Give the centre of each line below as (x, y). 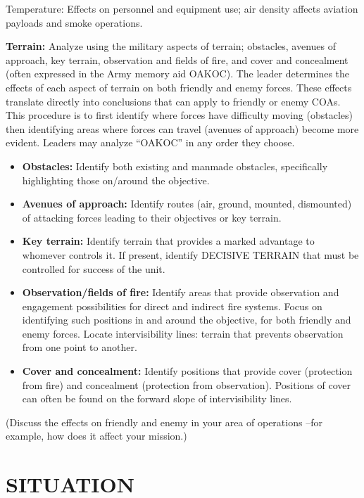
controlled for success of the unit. (94, 268)
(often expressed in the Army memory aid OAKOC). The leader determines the (178, 74)
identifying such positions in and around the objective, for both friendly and (187, 320)
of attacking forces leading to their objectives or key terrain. (152, 217)
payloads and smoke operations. (74, 22)
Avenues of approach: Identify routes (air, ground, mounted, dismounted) (187, 204)
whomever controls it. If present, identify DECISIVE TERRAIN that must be (190, 254)
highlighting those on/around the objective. (116, 180)
